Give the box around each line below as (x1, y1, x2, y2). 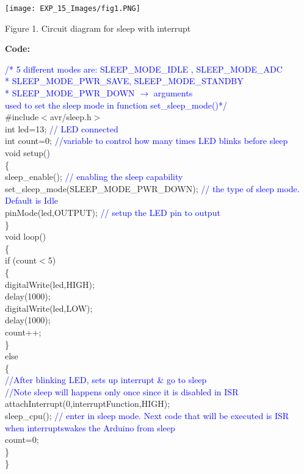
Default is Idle (5, 194, 58, 207)
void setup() (5, 146, 50, 159)
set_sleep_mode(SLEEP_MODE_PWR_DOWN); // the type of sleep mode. (5, 182, 300, 195)
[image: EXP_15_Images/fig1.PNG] (5, 4, 140, 13)
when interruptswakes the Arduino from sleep (5, 421, 175, 434)
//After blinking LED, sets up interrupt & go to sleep (5, 373, 207, 386)
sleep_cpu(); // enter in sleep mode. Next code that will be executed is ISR (5, 409, 289, 422)
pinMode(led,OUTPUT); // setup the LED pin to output (5, 206, 220, 218)
